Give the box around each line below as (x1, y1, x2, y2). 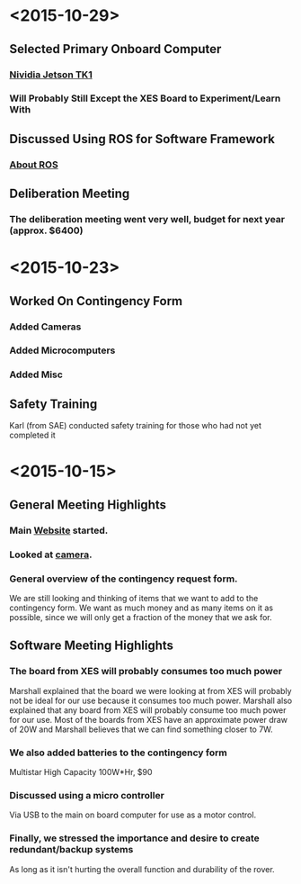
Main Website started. (9, 524, 109, 537)
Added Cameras (9, 320, 82, 333)
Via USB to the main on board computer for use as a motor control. (9, 809, 257, 820)
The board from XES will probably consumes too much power (9, 665, 283, 678)
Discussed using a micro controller (9, 789, 164, 801)
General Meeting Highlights (9, 497, 166, 512)
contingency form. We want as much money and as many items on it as (9, 602, 274, 613)
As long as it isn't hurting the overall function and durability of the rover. (9, 863, 276, 874)
